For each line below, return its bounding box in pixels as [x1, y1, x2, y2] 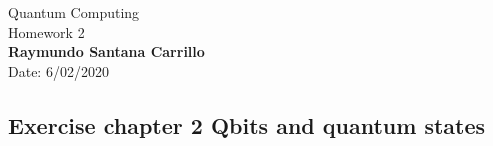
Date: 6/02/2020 [8, 60, 109, 81]
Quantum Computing [8, 2, 140, 22]
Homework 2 [8, 21, 85, 42]
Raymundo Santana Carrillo [8, 41, 205, 62]
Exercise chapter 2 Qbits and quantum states [8, 109, 486, 140]
